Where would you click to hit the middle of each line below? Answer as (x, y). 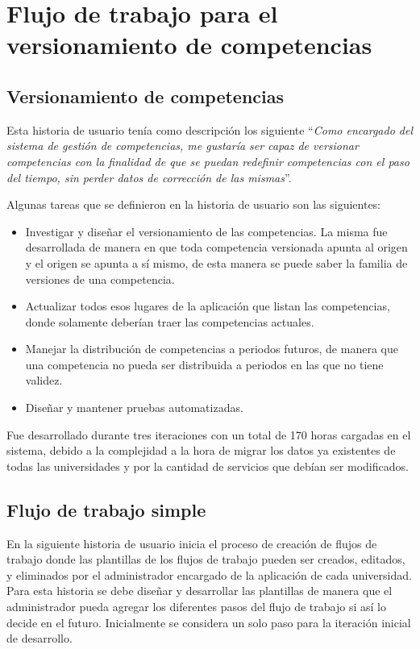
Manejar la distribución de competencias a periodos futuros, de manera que (212, 349)
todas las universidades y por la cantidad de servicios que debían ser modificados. (208, 466)
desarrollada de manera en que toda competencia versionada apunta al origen (216, 247)
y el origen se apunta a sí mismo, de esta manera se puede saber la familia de (216, 262)
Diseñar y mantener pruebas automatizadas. (134, 408)
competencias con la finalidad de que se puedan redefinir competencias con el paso (208, 161)
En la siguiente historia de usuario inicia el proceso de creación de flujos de (192, 543)
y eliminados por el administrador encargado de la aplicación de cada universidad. (209, 574)
